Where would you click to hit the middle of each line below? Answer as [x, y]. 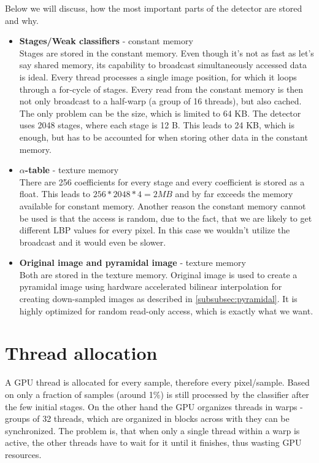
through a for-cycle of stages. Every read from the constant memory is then [161, 89]
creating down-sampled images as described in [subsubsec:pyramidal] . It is [158, 299]
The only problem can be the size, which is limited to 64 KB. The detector [160, 113]
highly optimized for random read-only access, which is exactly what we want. [166, 310]
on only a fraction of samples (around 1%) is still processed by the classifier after [157, 394]
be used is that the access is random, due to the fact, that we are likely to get [166, 218]
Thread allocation [81, 353]
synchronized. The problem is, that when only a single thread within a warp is [152, 430]
